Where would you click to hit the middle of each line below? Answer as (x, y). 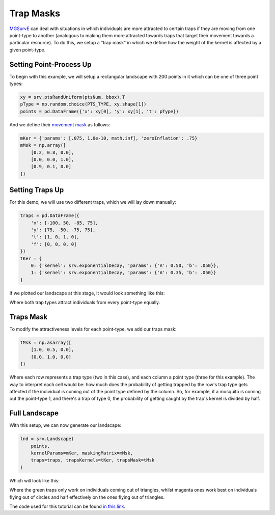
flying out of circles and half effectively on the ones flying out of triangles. (87, 497)
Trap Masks (35, 13)
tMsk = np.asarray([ (46, 342)
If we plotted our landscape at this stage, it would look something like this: (87, 293)
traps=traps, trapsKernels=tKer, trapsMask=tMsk (93, 460)
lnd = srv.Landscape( (47, 439)
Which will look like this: (34, 480)
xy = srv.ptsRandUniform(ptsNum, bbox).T (73, 97)
